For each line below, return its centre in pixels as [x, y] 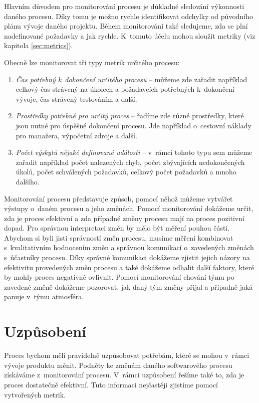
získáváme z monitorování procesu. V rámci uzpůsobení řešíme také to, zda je [124, 375]
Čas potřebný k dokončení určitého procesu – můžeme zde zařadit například [132, 79]
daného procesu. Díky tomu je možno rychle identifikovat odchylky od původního [129, 16]
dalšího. [28, 181]
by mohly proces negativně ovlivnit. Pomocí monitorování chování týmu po [119, 277]
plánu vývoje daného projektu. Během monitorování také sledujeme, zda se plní [126, 26]
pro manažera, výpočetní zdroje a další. [76, 135]
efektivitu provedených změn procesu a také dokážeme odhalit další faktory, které [129, 267]
